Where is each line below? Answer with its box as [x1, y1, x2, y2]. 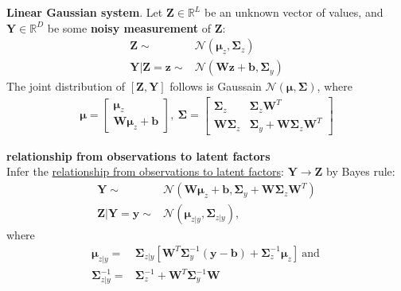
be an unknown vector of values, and [204, 4, 383, 20]
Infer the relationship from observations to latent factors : [6, 163, 284, 180]
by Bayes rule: [326, 163, 395, 180]
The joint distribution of [6, 78, 126, 95]
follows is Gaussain [169, 78, 262, 95]
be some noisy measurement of [47, 19, 212, 36]
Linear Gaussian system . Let [6, 4, 163, 20]
